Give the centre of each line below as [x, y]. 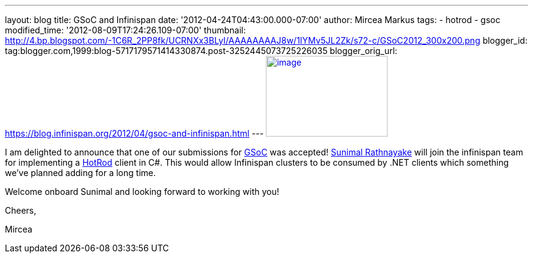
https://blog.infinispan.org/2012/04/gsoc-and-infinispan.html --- [134, 133]
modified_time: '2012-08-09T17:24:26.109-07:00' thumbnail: [125, 30]
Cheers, [21, 210]
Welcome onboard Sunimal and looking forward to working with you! [142, 192]
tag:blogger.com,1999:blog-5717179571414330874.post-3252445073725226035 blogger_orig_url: [201, 51]
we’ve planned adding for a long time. [80, 173]
